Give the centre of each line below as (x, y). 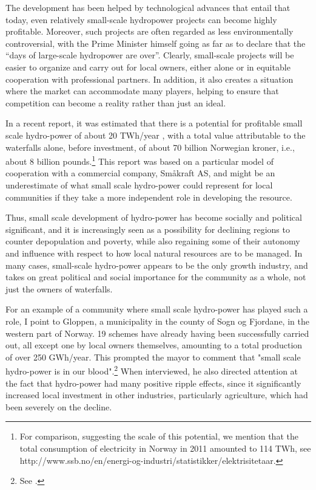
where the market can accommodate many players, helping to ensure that (142, 91)
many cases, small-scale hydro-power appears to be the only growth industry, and (157, 265)
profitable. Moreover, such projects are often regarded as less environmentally (150, 31)
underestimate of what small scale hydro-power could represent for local (139, 185)
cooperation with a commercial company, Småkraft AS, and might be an (140, 173)
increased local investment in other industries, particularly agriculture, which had (157, 395)
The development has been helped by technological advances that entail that (148, 7)
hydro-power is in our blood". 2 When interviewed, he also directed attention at (152, 370)
